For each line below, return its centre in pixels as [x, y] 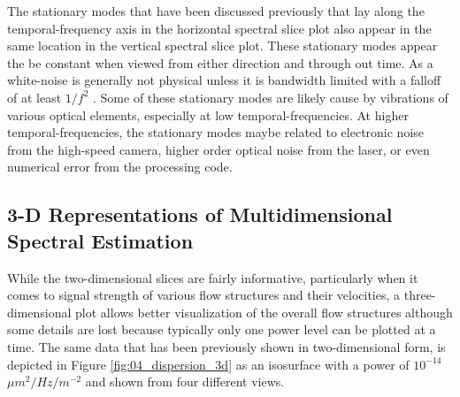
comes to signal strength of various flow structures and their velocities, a [204, 295]
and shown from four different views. [185, 382]
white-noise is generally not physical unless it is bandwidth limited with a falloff [224, 80]
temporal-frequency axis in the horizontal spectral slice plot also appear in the [219, 28]
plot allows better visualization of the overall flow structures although [264, 312]
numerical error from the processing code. [120, 167]
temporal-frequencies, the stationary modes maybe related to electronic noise [216, 132]
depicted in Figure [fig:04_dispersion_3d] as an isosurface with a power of [208, 364]
